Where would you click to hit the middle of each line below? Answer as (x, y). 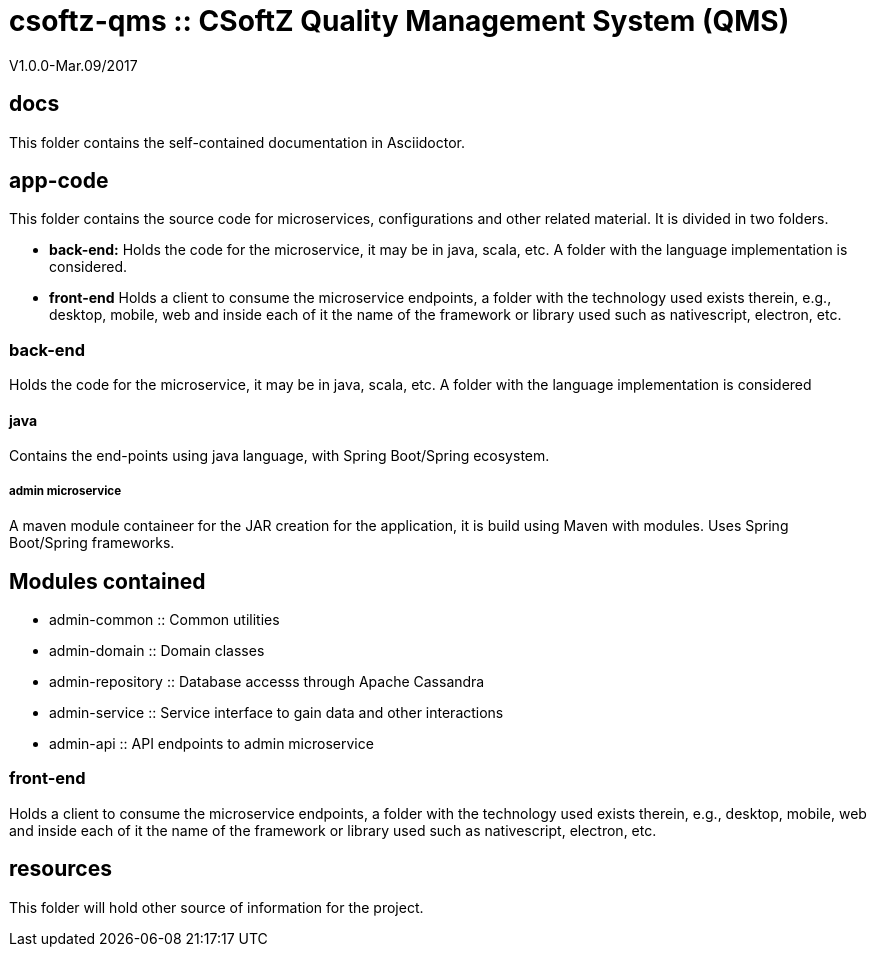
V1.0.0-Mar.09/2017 (73, 65)
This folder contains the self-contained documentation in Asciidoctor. (237, 142)
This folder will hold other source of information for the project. (216, 907)
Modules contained (107, 581)
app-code (59, 181)
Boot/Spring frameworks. (92, 543)
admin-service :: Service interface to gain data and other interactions (276, 713)
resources (60, 869)
